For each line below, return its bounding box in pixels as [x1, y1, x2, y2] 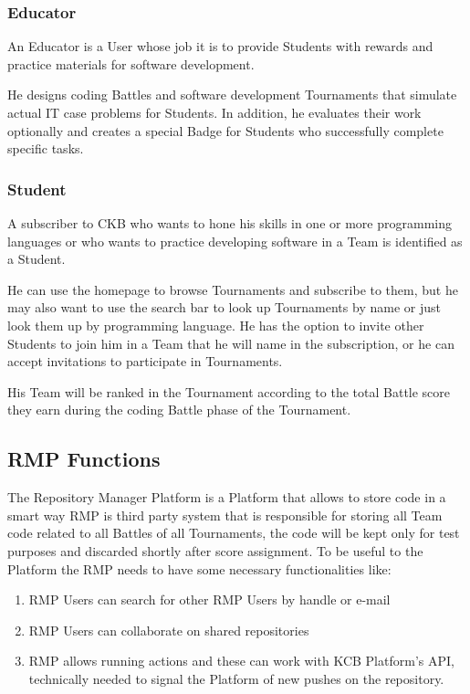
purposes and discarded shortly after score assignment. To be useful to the [7, 541, 423, 560]
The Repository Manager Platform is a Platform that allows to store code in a [7, 488, 446, 507]
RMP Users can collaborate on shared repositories [28, 620, 309, 639]
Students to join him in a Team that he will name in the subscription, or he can [7, 333, 454, 352]
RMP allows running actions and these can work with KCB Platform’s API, [28, 651, 454, 670]
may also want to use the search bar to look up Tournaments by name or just [7, 298, 441, 317]
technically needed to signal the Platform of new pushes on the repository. [28, 668, 444, 688]
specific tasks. [7, 139, 84, 158]
